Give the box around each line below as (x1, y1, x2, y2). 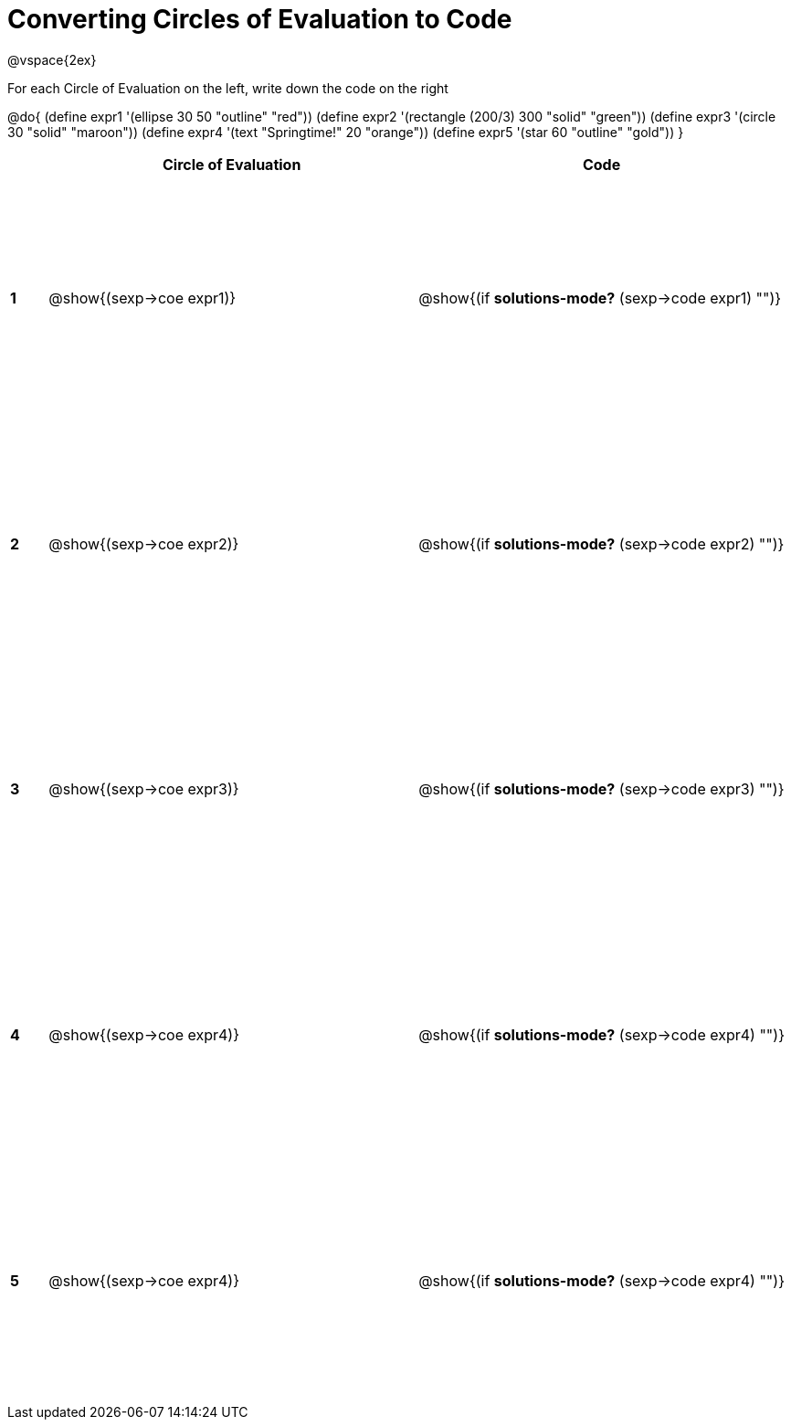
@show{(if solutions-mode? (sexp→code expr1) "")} (418, 289, 782, 308)
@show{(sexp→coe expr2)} (48, 534, 239, 553)
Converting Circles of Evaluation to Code (7, 4, 512, 35)
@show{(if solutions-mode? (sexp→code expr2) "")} (418, 534, 785, 553)
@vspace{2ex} (7, 51, 97, 68)
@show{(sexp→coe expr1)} (48, 289, 237, 308)
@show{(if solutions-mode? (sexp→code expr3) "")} (418, 780, 785, 799)
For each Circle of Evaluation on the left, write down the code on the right (7, 80, 448, 96)
